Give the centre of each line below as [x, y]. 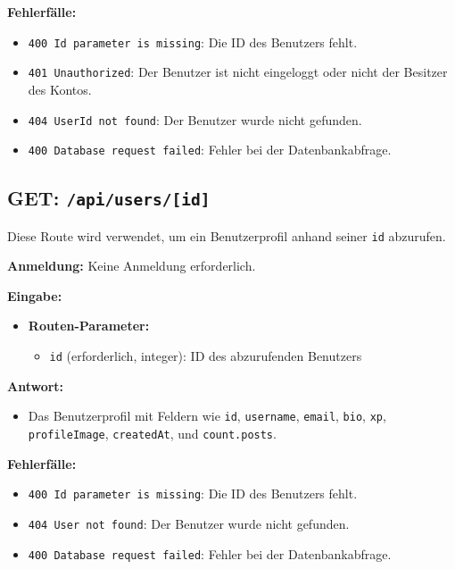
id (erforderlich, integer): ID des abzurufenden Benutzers [206, 356]
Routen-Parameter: [89, 326]
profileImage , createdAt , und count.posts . [152, 433]
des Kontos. [60, 89]
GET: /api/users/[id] [109, 198]
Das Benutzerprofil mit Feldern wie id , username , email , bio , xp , [207, 416]
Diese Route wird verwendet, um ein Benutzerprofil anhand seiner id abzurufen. [227, 235]
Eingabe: [35, 295]
